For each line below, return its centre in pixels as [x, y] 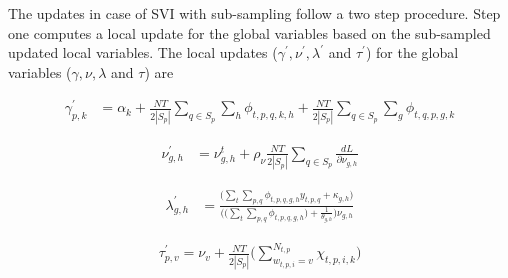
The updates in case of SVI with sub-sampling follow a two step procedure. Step [254, 13]
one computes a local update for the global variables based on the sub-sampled [249, 32]
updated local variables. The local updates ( [143, 52]
